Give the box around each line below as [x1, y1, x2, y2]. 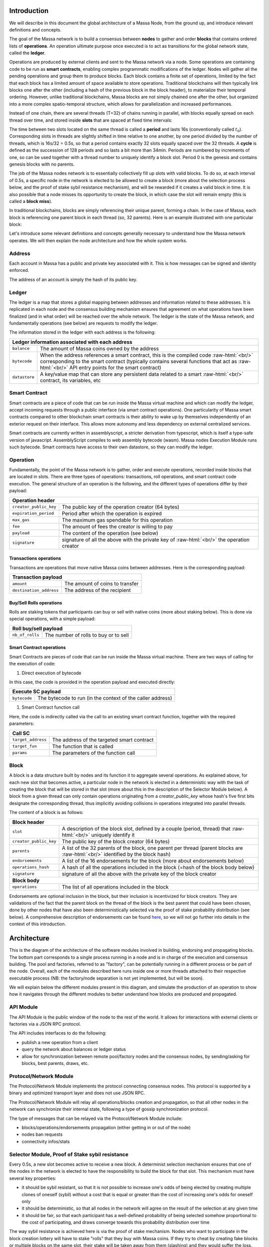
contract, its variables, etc [40, 377, 101, 384]
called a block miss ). [9, 198, 52, 204]
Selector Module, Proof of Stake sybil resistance [9, 1151, 129, 1158]
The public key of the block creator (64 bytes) [62, 838, 170, 845]
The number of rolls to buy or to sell [45, 631, 129, 638]
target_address [12, 737, 47, 743]
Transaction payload [12, 574, 62, 581]
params [12, 750, 27, 756]
